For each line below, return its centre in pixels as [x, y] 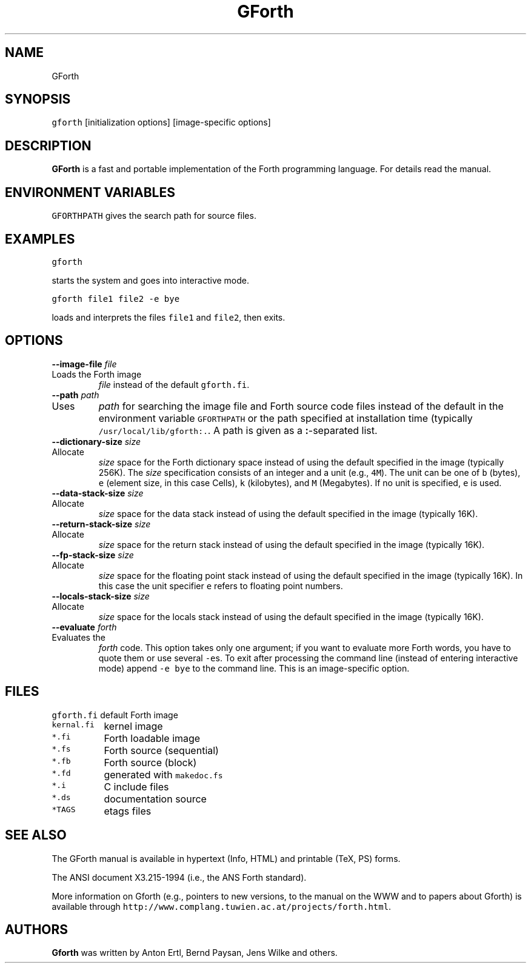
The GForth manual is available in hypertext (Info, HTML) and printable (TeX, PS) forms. [226, 858]
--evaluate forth [84, 627]
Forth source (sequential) [161, 750]
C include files [136, 786]
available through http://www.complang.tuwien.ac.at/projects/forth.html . [222, 906]
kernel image [133, 726]
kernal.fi [73, 724]
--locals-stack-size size [101, 596]
